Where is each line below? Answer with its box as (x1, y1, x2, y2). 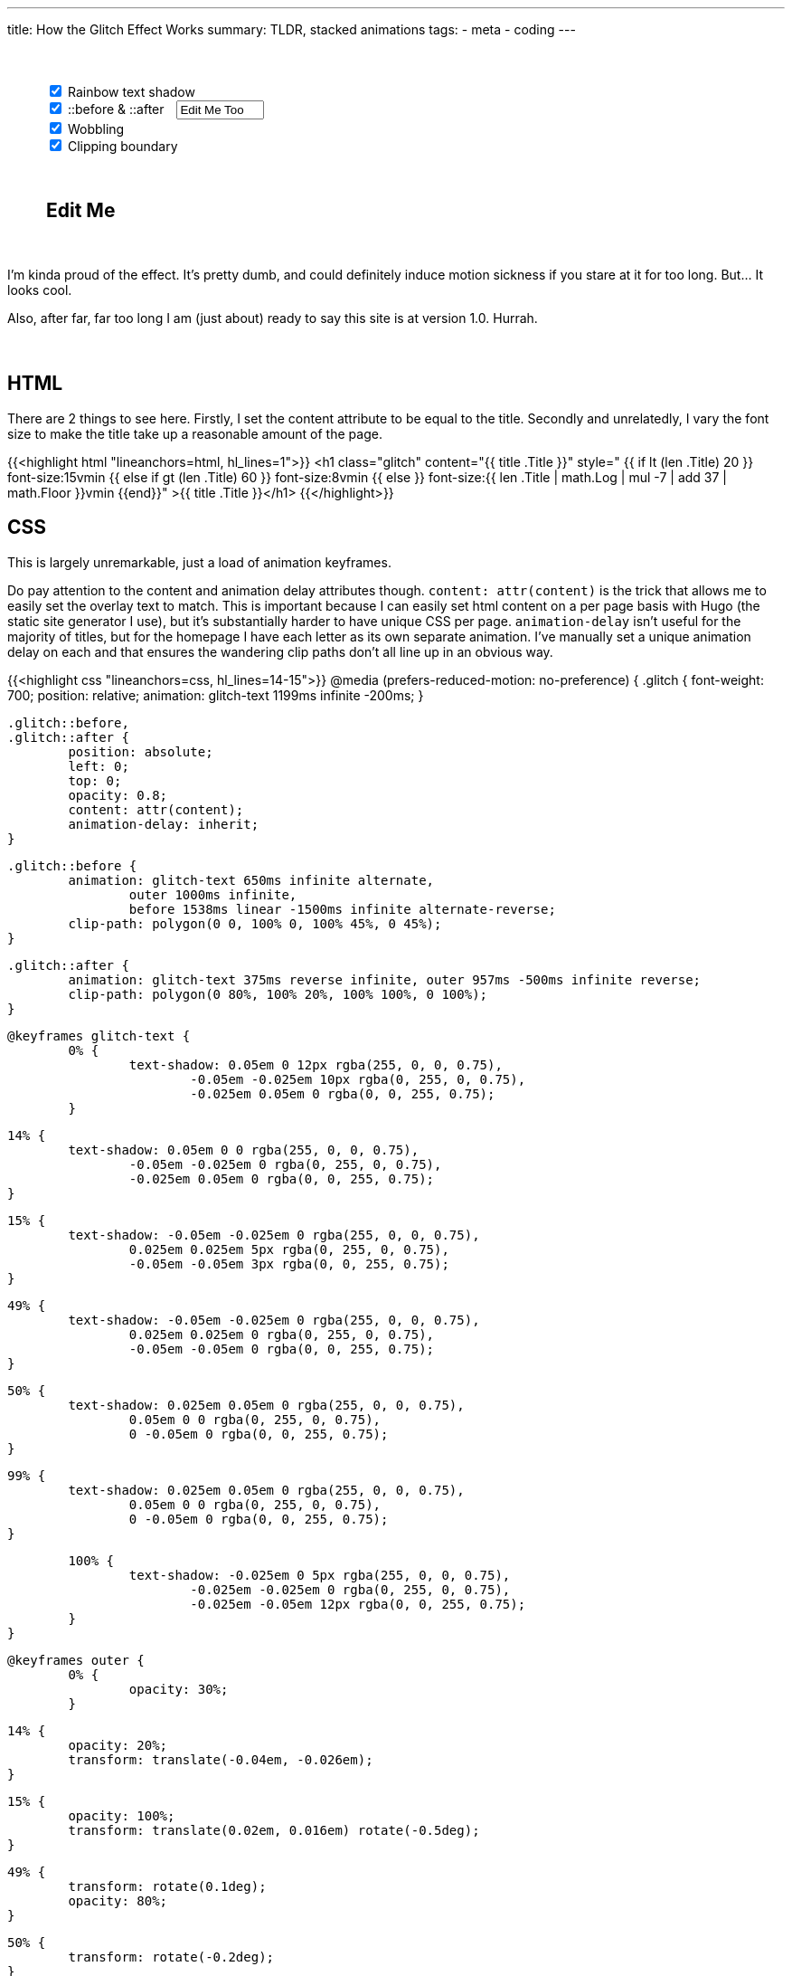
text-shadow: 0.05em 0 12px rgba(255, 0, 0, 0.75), (128, 1057, 503, 1072)
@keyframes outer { (7, 1652, 145, 1667)
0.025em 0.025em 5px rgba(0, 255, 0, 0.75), (128, 1241, 449, 1257)
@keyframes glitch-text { (7, 1028, 191, 1043)
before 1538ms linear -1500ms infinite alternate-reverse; (128, 901, 556, 917)
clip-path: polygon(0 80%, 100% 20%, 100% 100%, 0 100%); (68, 986, 488, 1002)
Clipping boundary (67, 138, 178, 154)
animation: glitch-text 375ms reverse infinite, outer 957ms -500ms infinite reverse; (68, 972, 702, 987)
